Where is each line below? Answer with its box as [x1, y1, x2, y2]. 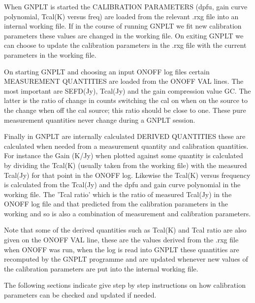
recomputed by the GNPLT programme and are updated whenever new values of [4, 254, 248, 264]
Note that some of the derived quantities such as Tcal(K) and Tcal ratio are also [4, 225, 247, 235]
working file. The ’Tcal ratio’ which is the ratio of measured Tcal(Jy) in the [4, 189, 232, 199]
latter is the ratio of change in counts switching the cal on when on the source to [4, 95, 248, 105]
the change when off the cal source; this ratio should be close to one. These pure [4, 104, 246, 115]
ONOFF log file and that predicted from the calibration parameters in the [4, 199, 228, 209]
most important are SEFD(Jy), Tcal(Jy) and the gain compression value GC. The [4, 85, 251, 96]
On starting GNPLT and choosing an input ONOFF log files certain [4, 66, 210, 76]
